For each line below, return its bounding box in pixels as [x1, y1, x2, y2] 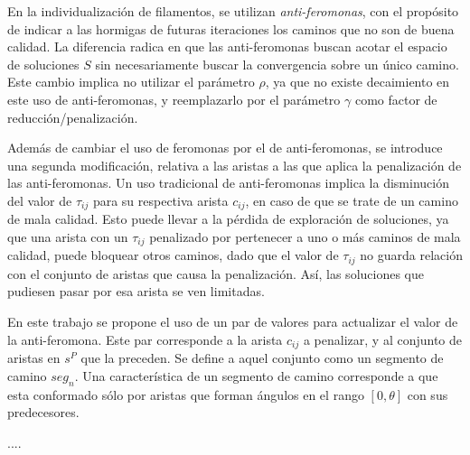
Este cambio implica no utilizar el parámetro [7, 72, 255, 91]
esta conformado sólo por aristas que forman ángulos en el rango [7, 385, 364, 404]
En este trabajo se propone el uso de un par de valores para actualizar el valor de [7, 312, 458, 331]
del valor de [7, 190, 72, 209]
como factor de [354, 89, 437, 108]
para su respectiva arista [92, 190, 229, 209]
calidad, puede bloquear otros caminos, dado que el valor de [7, 246, 339, 265]
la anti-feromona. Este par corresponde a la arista [7, 330, 283, 348]
